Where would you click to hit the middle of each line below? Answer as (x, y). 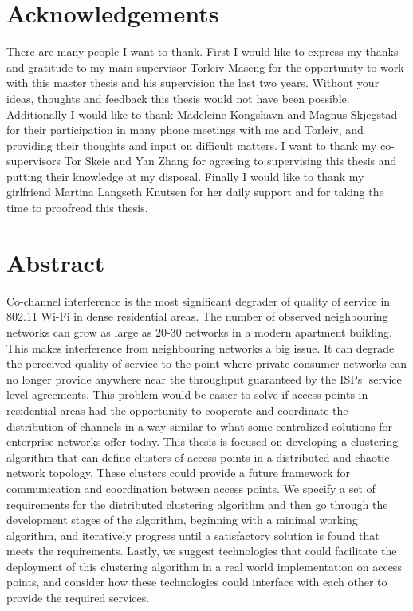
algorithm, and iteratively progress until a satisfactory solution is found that (193, 535)
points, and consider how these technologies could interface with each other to (197, 582)
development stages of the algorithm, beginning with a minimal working (182, 520)
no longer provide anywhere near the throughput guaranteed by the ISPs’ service (204, 378)
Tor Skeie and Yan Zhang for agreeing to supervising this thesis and (230, 161)
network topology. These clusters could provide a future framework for (179, 473)
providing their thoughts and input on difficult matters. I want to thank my (192, 145)
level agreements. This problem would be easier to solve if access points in (187, 394)
